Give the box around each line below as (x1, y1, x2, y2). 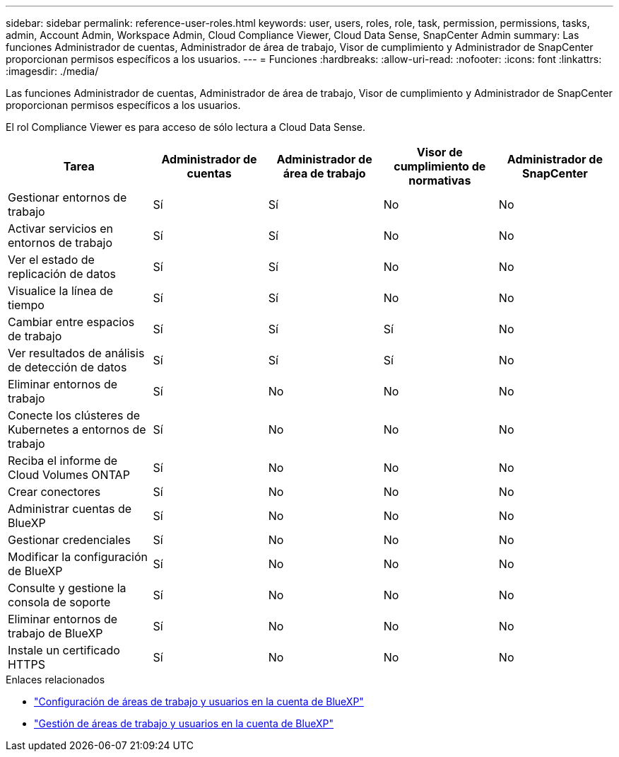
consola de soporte (8, 595, 111, 609)
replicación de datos (8, 267, 116, 281)
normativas (408, 173, 471, 187)
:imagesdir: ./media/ (6, 65, 99, 77)
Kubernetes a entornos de (8, 422, 146, 437)
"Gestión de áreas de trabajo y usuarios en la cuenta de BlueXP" (34, 717, 334, 729)
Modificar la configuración (8, 550, 148, 564)
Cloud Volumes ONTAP (8, 468, 130, 482)
